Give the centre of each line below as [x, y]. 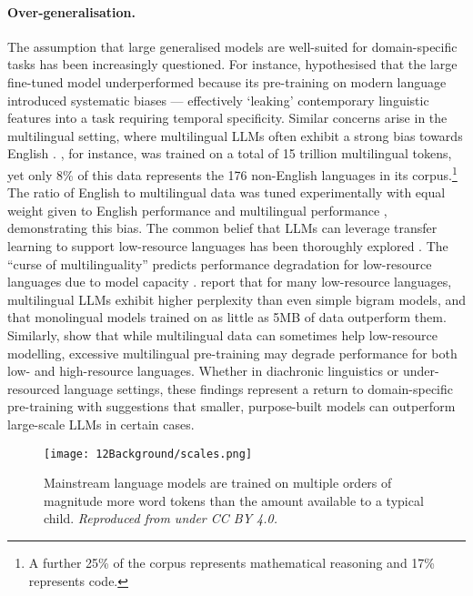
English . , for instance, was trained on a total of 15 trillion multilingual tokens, [230, 153]
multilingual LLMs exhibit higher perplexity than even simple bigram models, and [237, 299]
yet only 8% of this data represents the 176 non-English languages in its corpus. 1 [232, 173]
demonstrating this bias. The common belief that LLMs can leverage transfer [222, 228]
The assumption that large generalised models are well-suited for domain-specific [232, 46]
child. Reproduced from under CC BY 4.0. [161, 518]
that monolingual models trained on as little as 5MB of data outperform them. [227, 317]
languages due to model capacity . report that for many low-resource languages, [230, 282]
